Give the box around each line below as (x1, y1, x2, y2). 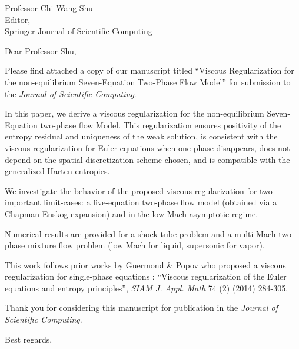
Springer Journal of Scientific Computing (5, 25, 152, 37)
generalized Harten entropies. (5, 165, 110, 177)
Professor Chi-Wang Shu (5, 2, 93, 14)
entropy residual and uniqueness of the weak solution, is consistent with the (5, 130, 278, 142)
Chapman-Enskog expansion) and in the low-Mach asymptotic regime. (5, 207, 258, 220)
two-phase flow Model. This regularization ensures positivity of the (40, 118, 281, 131)
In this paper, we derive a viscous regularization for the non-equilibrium (5, 107, 264, 119)
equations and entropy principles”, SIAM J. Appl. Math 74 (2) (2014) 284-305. (5, 281, 288, 294)
